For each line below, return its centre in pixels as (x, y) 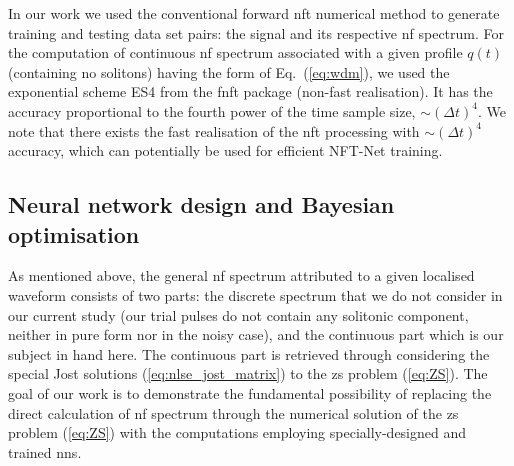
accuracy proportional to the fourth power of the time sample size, (212, 110)
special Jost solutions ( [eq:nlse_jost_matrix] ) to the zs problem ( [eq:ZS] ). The (248, 373)
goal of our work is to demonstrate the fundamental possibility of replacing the (250, 392)
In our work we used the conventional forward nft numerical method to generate (254, 13)
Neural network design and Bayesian (201, 204)
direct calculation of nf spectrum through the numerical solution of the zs (233, 412)
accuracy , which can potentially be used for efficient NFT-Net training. (225, 150)
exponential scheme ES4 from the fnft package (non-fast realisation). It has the (250, 91)
